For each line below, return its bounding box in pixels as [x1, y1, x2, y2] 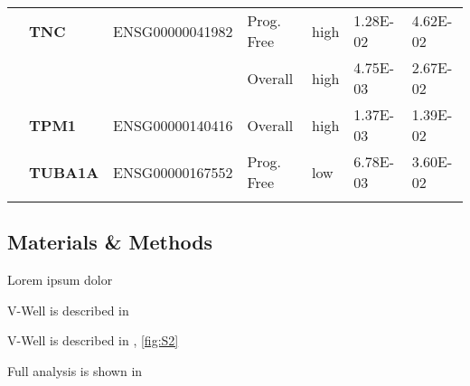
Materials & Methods [7, 228, 213, 256]
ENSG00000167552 [113, 161, 233, 183]
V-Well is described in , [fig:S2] [7, 331, 179, 350]
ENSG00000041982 [113, 20, 233, 42]
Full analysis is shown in [7, 361, 143, 380]
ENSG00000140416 [113, 114, 233, 136]
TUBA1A [29, 161, 99, 183]
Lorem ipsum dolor [7, 270, 113, 289]
